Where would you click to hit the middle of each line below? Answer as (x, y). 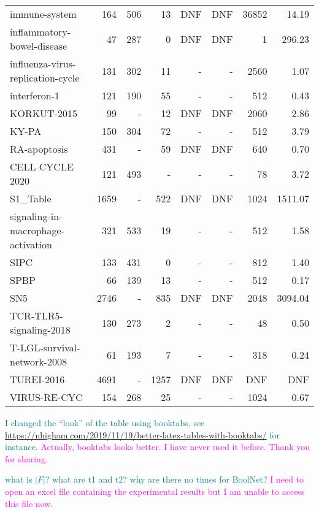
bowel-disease (39, 46)
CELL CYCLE (42, 166)
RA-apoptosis (39, 149)
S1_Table (31, 198)
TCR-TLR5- (37, 315)
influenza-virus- (43, 63)
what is (19, 479)
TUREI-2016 (37, 379)
